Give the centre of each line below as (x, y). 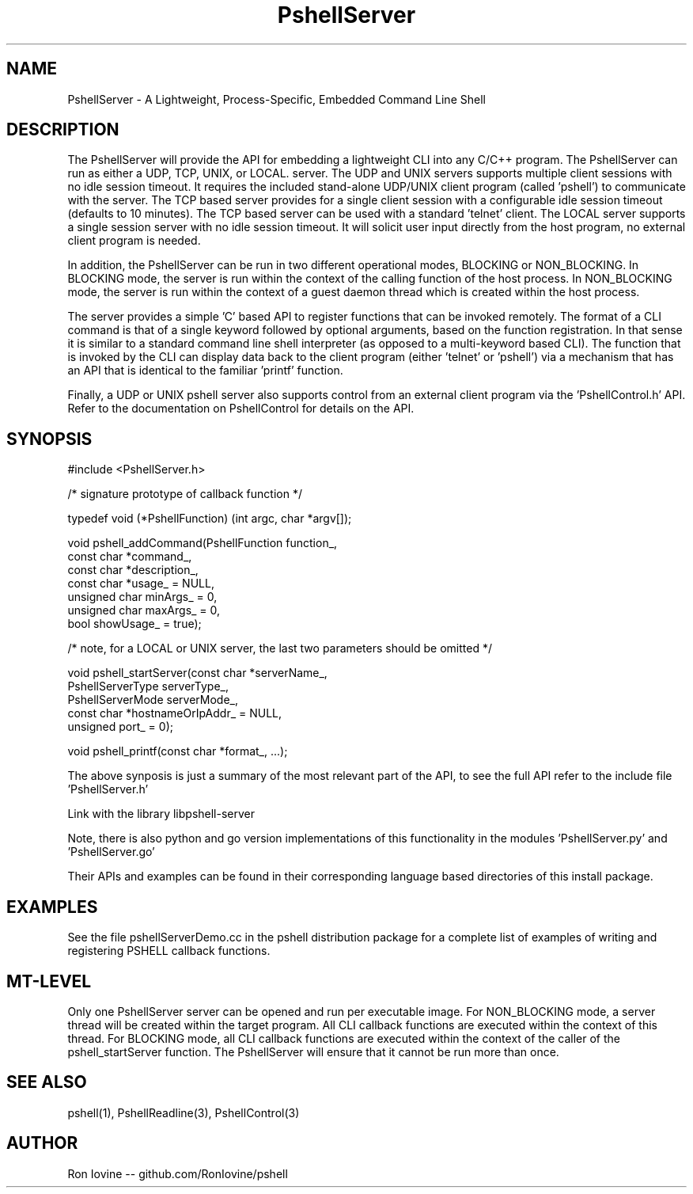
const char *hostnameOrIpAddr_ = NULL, (175, 713)
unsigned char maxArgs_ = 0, (144, 610)
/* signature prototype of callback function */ (185, 494)
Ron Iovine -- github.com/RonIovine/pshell (178, 1173)
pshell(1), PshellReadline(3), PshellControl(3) (184, 1112)
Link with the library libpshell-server (161, 814)
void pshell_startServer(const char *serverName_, (197, 673)
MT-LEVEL (49, 981)
